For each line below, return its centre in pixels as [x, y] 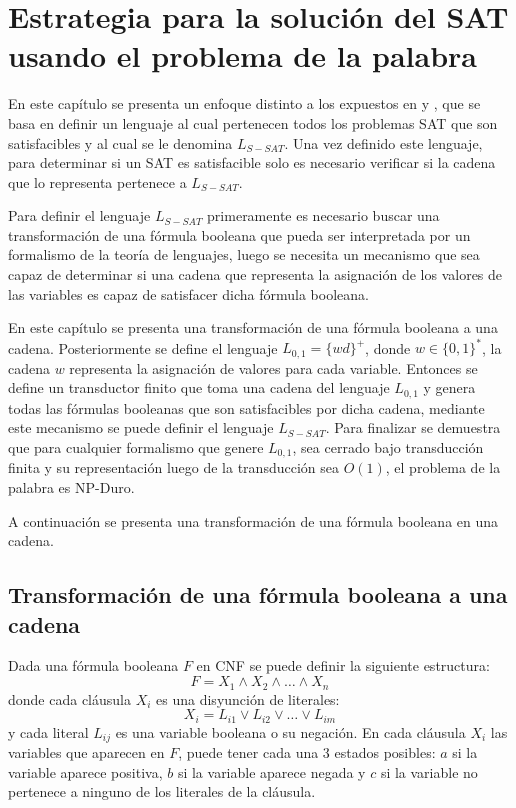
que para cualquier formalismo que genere [136, 447]
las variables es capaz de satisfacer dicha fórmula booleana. [188, 293]
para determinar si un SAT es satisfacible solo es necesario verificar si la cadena [252, 162]
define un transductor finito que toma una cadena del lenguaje [199, 387]
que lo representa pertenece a [97, 181]
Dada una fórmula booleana [93, 665]
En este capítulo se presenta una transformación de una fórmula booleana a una [253, 327]
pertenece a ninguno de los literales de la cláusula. [162, 791]
